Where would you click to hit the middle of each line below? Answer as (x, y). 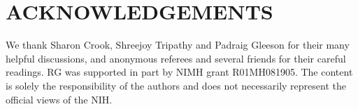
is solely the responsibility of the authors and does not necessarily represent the (176, 85)
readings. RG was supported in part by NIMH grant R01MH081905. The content (179, 72)
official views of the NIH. (59, 99)
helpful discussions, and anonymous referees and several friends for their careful (176, 58)
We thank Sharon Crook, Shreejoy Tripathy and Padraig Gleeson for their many (178, 45)
